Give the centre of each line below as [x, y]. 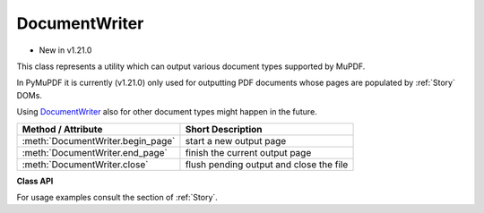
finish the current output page [248, 152]
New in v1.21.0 [65, 50]
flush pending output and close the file [267, 164]
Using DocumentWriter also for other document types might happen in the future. [167, 112]
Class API [35, 181]
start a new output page [236, 141]
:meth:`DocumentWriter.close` [85, 164]
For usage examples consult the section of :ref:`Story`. [117, 197]
